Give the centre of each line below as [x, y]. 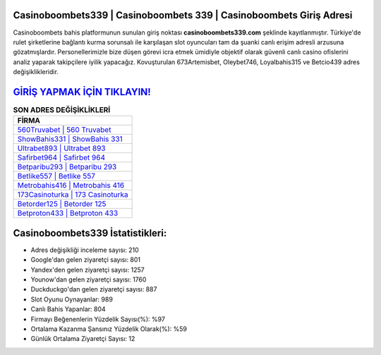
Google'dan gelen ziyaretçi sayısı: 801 [86, 260]
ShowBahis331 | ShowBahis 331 [70, 139]
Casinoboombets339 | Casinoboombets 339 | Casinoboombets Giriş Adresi [183, 15]
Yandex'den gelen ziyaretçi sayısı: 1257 [87, 270]
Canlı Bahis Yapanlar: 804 [68, 309]
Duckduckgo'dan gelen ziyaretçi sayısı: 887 [94, 289]
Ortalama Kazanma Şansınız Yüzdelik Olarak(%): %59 [109, 329]
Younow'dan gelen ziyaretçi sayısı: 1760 [89, 279]
